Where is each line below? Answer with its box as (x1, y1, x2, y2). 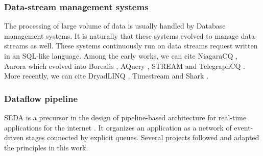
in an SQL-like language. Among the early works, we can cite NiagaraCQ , (4, 50, 237, 61)
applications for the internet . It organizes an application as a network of (4, 122, 232, 133)
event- (234, 122, 253, 133)
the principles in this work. (4, 142, 88, 152)
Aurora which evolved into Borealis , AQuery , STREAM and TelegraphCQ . (4, 60, 245, 71)
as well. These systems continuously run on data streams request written (30, 40, 258, 51)
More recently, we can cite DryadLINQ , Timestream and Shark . (4, 70, 209, 81)
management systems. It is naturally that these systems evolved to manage (4, 30, 239, 41)
